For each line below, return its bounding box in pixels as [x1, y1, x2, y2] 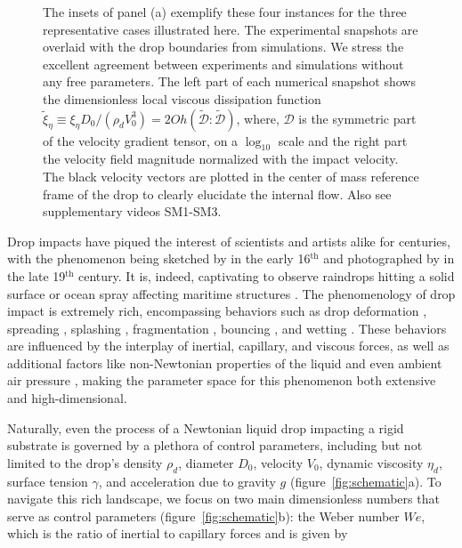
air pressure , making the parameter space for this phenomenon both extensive [7, 371, 436, 390]
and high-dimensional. [7, 389, 127, 407]
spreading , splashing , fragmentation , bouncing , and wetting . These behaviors [7, 318, 447, 337]
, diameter [178, 453, 234, 471]
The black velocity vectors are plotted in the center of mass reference [43, 166, 419, 185]
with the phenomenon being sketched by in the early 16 [7, 249, 311, 268]
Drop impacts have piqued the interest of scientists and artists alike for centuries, [7, 231, 450, 250]
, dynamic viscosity [319, 453, 424, 471]
